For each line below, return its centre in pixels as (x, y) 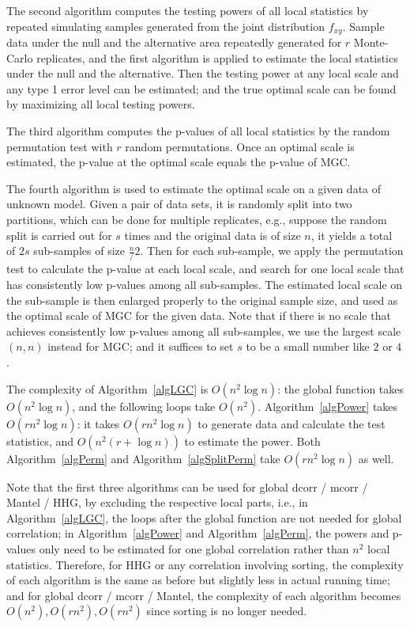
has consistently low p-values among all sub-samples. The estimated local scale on (205, 285)
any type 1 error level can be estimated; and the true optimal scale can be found (201, 88)
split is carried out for (59, 235)
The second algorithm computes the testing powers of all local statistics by (188, 10)
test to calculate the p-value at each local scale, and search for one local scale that (205, 269)
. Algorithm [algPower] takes (328, 406)
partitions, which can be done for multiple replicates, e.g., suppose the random (197, 219)
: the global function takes (341, 388)
